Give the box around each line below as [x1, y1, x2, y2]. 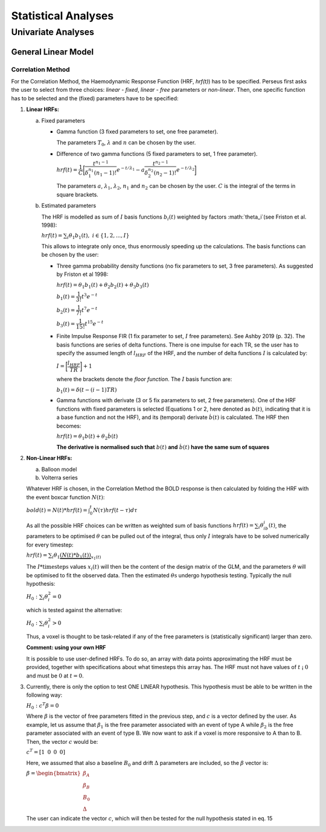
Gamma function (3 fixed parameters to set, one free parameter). [56, 127, 219, 135]
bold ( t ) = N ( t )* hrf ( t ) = [26, 507, 88, 513]
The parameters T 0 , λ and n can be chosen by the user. [56, 139, 196, 148]
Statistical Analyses [11, 9, 114, 22]
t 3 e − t [81, 292, 98, 300]
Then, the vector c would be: [26, 738, 98, 745]
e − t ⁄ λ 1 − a [117, 165, 145, 173]
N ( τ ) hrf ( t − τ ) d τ [92, 507, 138, 513]
